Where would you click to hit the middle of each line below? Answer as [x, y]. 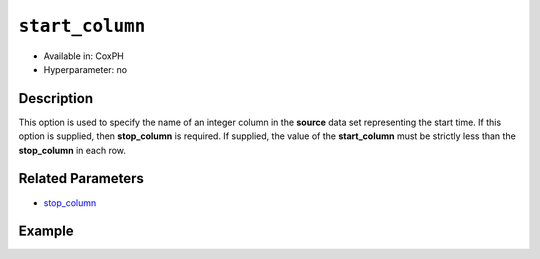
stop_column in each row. [72, 150]
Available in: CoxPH [84, 56]
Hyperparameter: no [85, 69]
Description [56, 98]
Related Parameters [81, 178]
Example [46, 231]
